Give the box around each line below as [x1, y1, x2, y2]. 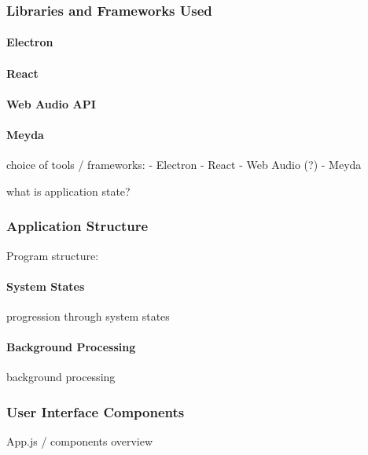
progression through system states [6, 308, 170, 324]
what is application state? [6, 182, 131, 199]
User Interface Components [6, 402, 185, 421]
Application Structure [6, 216, 149, 236]
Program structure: [6, 247, 99, 263]
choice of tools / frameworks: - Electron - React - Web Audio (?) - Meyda [6, 156, 362, 173]
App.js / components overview [6, 433, 153, 449]
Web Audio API [6, 95, 96, 112]
